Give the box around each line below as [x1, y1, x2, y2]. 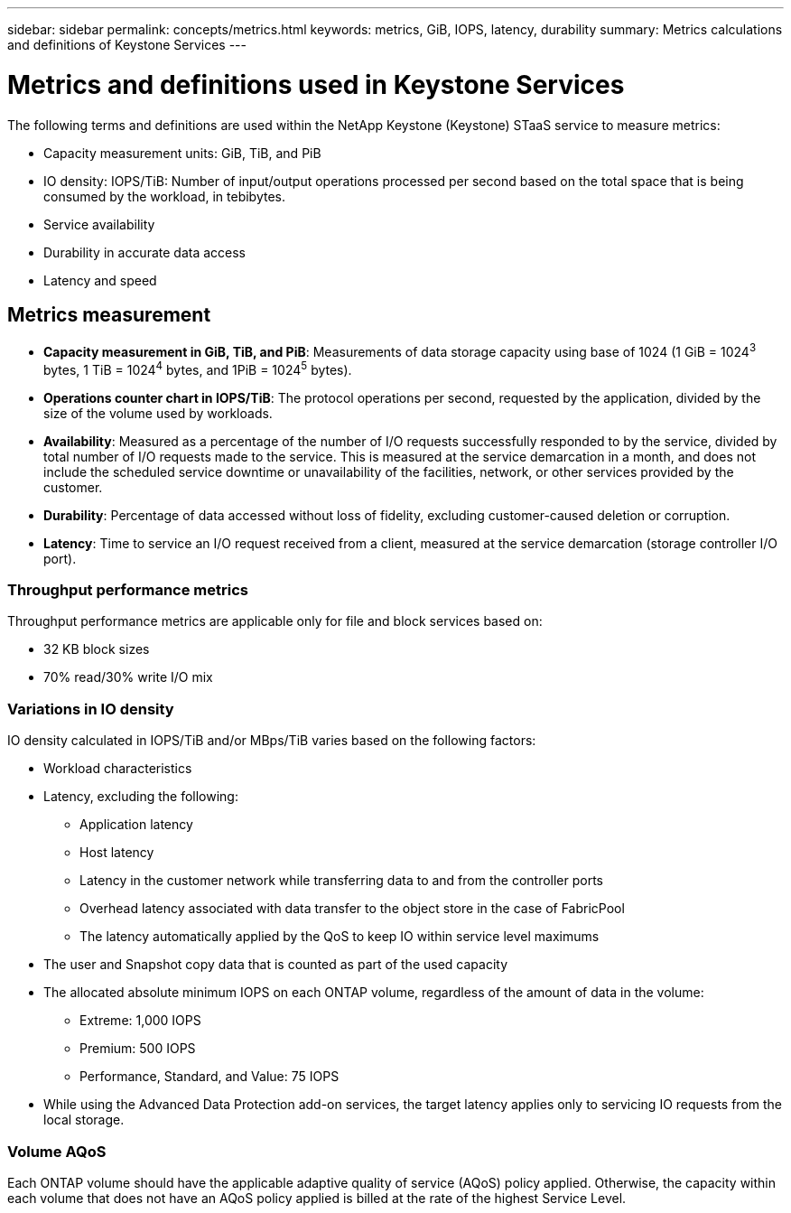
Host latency [79, 844, 154, 861]
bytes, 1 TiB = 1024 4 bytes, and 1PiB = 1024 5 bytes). [43, 359, 352, 378]
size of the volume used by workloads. [43, 405, 273, 421]
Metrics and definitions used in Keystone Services [7, 69, 625, 100]
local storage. [43, 1112, 125, 1128]
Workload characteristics [43, 760, 192, 777]
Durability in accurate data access [43, 244, 247, 260]
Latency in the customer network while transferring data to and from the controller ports [79, 872, 604, 889]
